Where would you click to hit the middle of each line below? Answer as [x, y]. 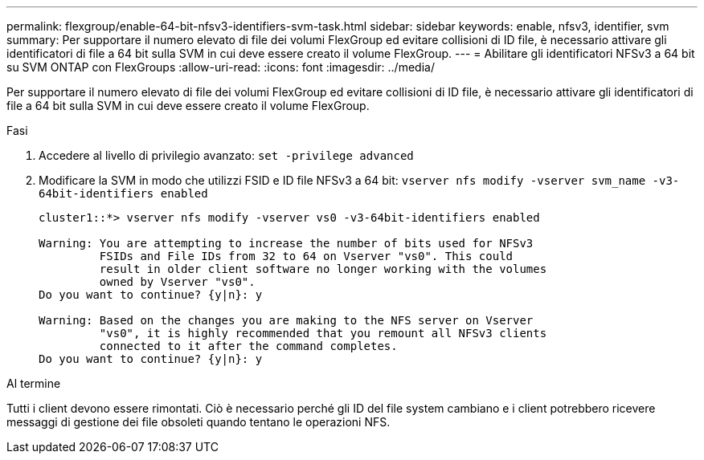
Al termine [34, 383]
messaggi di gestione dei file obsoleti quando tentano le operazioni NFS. [199, 422]
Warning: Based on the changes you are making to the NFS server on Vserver [286, 320]
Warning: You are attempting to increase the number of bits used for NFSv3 [286, 243]
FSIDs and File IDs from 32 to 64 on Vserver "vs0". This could [306, 256]
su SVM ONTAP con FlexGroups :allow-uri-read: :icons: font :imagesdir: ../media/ [221, 67]
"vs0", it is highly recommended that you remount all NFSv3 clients [323, 333]
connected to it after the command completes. [248, 346]
